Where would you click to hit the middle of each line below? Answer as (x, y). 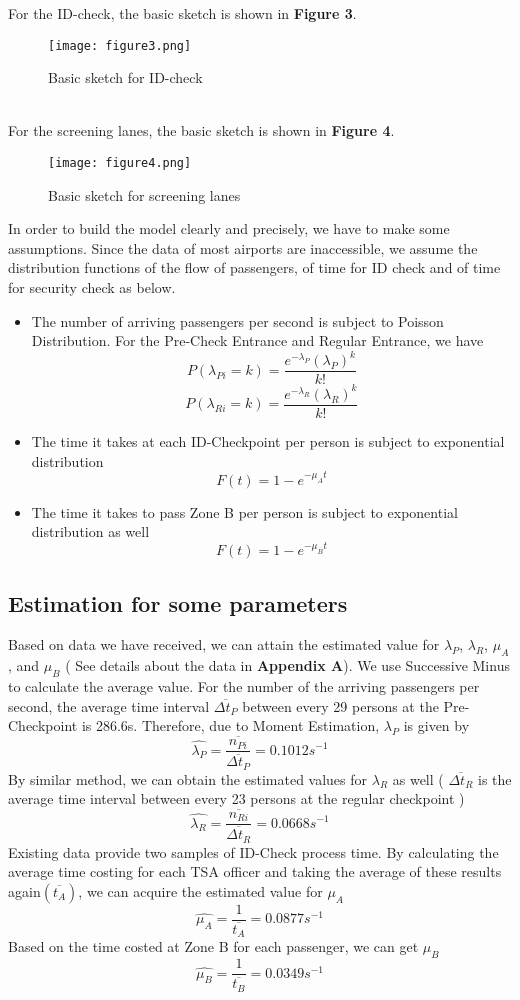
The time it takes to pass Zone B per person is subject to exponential (244, 511)
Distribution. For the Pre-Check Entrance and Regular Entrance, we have (257, 340)
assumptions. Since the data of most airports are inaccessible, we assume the (243, 247)
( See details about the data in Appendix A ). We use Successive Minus (287, 665)
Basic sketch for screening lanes (144, 194)
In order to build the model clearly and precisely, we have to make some (229, 228)
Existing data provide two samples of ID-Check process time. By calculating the (253, 851)
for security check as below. (92, 287)
